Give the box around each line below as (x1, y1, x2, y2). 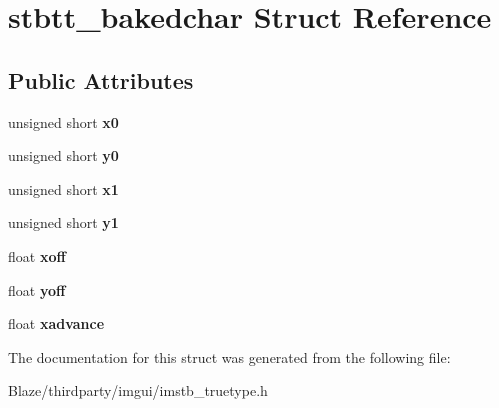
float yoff (8, 279, 66, 300)
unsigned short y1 (8, 212, 119, 233)
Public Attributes (8, 64, 194, 95)
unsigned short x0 (8, 111, 119, 132)
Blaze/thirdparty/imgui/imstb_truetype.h (8, 380, 268, 401)
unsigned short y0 (8, 145, 119, 166)
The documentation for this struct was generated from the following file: (8, 346, 451, 367)
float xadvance (8, 313, 105, 334)
